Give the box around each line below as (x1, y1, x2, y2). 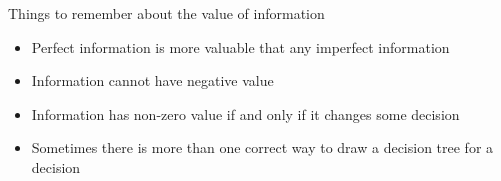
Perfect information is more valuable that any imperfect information (31, 36, 450, 57)
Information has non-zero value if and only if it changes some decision (31, 103, 460, 124)
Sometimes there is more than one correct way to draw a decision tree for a (31, 137, 494, 158)
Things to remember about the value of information (8, 3, 325, 23)
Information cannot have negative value (31, 70, 274, 91)
